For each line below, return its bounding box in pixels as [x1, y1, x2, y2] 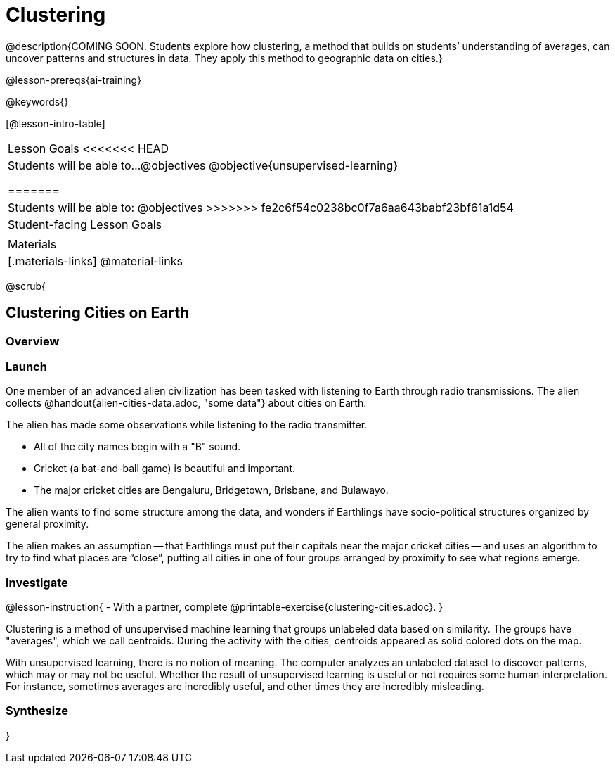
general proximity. [6, 518, 89, 530]
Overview [6, 333, 60, 348]
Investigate [6, 575, 68, 590]
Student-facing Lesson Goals [8, 217, 162, 231]
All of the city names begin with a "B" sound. [34, 440, 241, 453]
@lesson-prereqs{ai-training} [6, 73, 142, 86]
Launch [6, 359, 47, 374]
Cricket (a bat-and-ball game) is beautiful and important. [34, 462, 296, 475]
